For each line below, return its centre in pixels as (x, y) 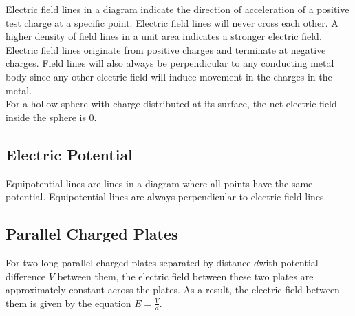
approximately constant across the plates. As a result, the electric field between (173, 289)
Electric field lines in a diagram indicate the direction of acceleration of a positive (177, 9)
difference (25, 276)
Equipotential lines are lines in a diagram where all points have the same (159, 183)
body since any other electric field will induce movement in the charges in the (169, 76)
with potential (289, 262)
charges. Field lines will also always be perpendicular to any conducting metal (170, 63)
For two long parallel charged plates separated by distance (128, 262)
